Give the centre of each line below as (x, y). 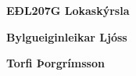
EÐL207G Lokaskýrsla (68, 10)
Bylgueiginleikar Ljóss (67, 36)
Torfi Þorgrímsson (55, 63)
